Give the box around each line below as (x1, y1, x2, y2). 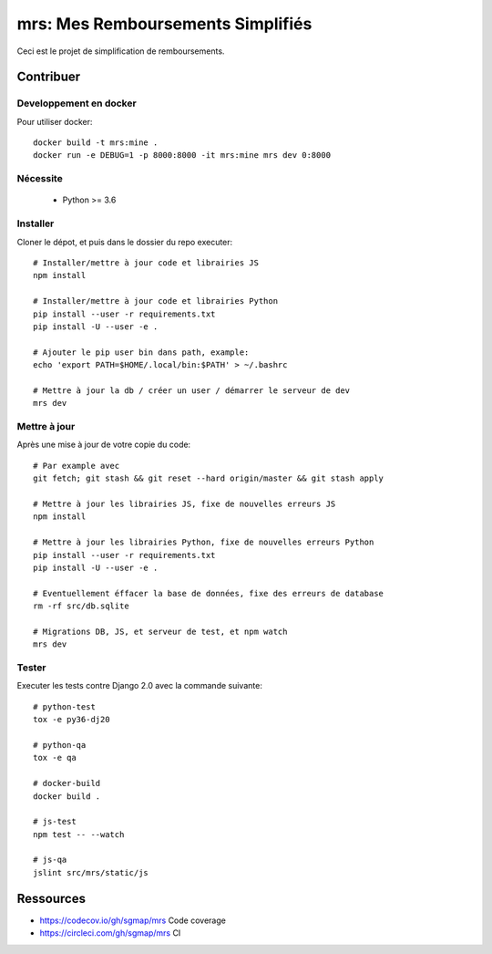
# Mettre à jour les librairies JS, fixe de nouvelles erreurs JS (33, 498, 336, 509)
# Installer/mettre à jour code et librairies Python (33, 296, 278, 306)
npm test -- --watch (33, 829, 125, 839)
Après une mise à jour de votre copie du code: (16, 439, 191, 451)
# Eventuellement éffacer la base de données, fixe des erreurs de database (33, 588, 384, 598)
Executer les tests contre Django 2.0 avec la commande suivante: (16, 680, 263, 691)
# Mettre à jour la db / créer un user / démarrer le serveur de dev (33, 385, 351, 396)
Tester (16, 661, 46, 674)
